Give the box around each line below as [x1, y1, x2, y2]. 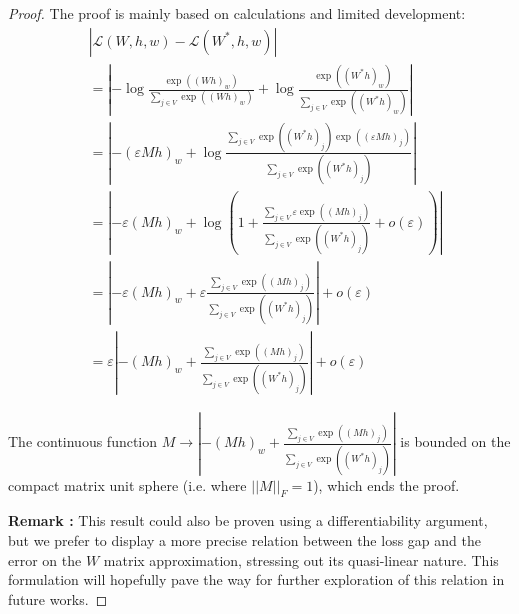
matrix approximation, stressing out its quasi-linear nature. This [103, 549, 499, 570]
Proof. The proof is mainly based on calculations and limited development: [8, 3, 466, 23]
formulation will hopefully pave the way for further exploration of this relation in [8, 569, 505, 590]
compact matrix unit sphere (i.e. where [8, 474, 247, 495]
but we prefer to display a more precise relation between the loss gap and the [8, 530, 481, 551]
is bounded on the [400, 431, 511, 452]
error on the [8, 549, 82, 570]
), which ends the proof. [313, 474, 460, 495]
